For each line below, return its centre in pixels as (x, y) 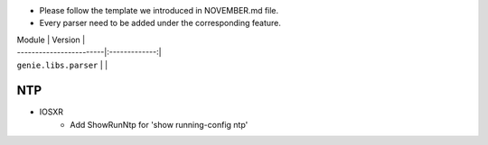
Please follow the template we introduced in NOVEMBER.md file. (159, 10)
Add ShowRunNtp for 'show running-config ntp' (159, 124)
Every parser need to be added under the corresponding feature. (160, 23)
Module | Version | (51, 40)
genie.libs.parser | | (62, 65)
